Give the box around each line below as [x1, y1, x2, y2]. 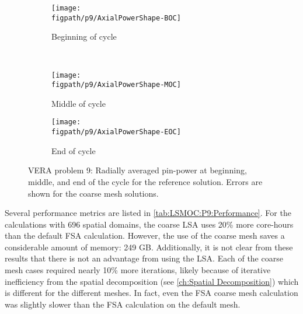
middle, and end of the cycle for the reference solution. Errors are [28, 175, 263, 187]
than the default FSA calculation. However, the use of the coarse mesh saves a [5, 229, 285, 242]
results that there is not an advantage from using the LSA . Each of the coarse [5, 252, 283, 264]
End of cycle [51, 144, 96, 156]
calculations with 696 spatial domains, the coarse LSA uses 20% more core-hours [5, 218, 294, 230]
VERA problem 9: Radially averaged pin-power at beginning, [28, 164, 247, 176]
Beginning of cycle [51, 30, 117, 43]
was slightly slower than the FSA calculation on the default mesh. [5, 298, 241, 310]
